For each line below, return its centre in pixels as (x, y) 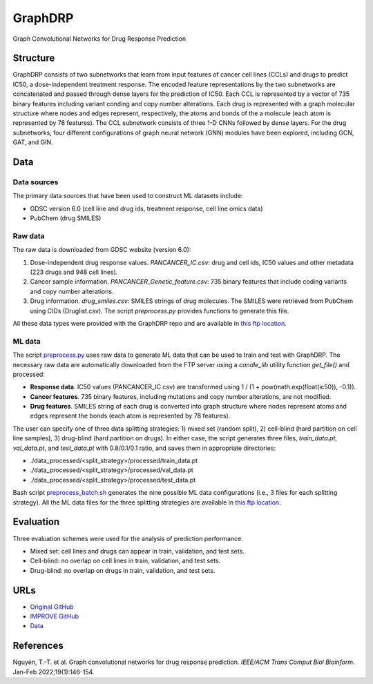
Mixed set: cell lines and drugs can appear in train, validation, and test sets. (137, 551)
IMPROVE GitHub (55, 616)
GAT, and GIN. (33, 142)
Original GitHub (52, 607)
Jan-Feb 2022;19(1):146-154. (54, 672)
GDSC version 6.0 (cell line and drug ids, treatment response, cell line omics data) (146, 208)
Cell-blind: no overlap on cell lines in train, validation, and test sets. (125, 561)
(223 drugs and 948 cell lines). (74, 272)
